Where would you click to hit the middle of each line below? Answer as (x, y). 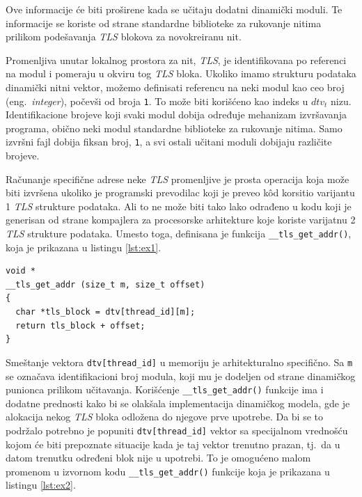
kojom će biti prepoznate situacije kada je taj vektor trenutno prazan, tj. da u (173, 444)
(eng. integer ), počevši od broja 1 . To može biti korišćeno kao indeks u (157, 101)
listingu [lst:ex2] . (41, 485)
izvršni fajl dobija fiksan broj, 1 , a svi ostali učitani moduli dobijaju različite (169, 142)
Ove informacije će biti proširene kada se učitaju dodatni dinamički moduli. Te (174, 9)
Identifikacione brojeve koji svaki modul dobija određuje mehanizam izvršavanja (176, 115)
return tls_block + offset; (80, 325)
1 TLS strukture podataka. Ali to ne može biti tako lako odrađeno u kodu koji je (179, 206)
